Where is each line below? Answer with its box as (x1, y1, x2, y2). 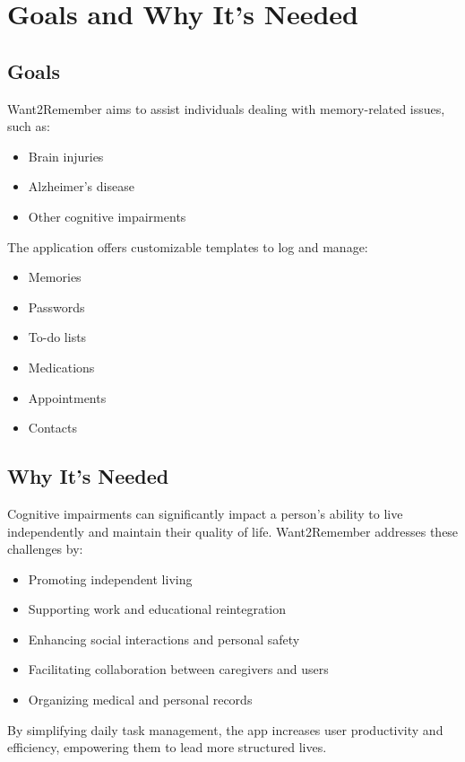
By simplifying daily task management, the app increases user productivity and (7, 720, 443, 739)
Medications (28, 357, 95, 376)
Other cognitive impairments (28, 206, 186, 225)
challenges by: (7, 539, 83, 558)
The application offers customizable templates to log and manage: (7, 237, 368, 256)
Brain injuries (28, 146, 104, 165)
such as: (7, 117, 50, 136)
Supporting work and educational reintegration (28, 600, 287, 618)
